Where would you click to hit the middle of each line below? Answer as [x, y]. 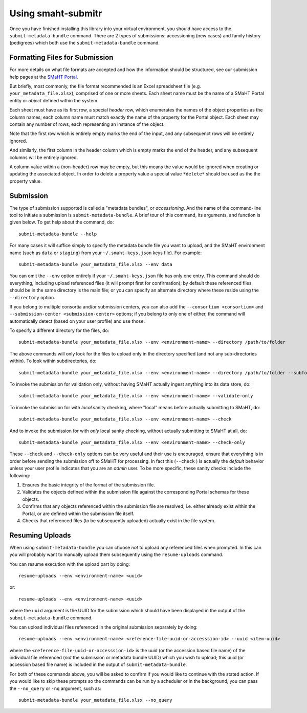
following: [20, 475]
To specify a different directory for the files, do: [59, 330]
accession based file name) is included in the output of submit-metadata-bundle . [98, 664]
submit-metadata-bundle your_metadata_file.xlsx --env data [95, 264]
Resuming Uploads [40, 535]
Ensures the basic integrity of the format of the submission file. [89, 485]
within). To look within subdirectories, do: [53, 361]
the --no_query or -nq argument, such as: [56, 688]
